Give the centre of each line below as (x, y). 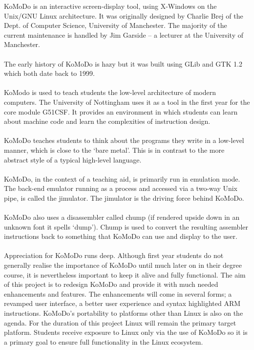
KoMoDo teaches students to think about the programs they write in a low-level (124, 140)
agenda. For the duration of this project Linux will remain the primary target (120, 322)
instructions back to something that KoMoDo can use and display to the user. (121, 236)
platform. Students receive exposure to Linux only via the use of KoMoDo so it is (126, 332)
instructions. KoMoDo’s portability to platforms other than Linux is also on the (124, 313)
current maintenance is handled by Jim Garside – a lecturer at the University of (124, 35)
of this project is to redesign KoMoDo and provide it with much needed (111, 284)
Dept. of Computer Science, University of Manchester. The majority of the (116, 25)
